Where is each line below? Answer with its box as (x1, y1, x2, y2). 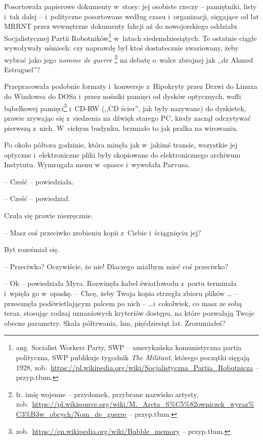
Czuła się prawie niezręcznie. (4, 210, 93, 221)
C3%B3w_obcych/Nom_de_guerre (16, 408, 126, 419)
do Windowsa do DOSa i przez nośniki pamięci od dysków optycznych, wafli (4, 91, 241, 102)
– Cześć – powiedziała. (4, 176, 74, 186)
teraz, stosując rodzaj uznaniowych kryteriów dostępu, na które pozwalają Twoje (4, 308, 254, 318)
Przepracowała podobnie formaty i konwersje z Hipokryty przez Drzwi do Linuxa (4, 81, 257, 91)
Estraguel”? (4, 64, 40, 74)
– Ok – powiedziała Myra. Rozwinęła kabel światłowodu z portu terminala (4, 278, 237, 288)
